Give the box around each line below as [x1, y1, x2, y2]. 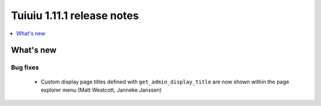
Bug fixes [11, 63, 39, 71]
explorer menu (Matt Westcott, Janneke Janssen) [40, 86, 162, 93]
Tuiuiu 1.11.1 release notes [11, 9, 139, 22]
